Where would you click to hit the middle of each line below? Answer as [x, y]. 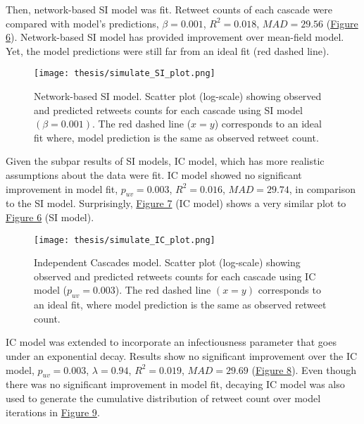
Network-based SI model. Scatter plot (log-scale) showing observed [178, 96]
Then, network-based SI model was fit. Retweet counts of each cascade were [169, 9]
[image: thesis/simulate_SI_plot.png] [125, 74]
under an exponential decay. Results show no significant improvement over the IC [182, 356]
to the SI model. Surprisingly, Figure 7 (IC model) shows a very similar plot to [176, 203]
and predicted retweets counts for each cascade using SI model [168, 110]
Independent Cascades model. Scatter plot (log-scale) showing [167, 262]
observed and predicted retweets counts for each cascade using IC [175, 276]
